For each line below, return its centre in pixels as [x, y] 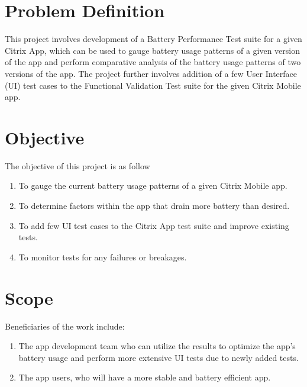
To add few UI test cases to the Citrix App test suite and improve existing [154, 225]
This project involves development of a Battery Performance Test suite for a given [153, 39]
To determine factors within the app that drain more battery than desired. [154, 205]
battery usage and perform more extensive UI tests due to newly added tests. [159, 357]
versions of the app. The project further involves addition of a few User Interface [151, 73]
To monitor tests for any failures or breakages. [103, 257]
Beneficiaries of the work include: [65, 326]
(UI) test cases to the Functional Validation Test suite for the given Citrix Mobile [153, 85]
